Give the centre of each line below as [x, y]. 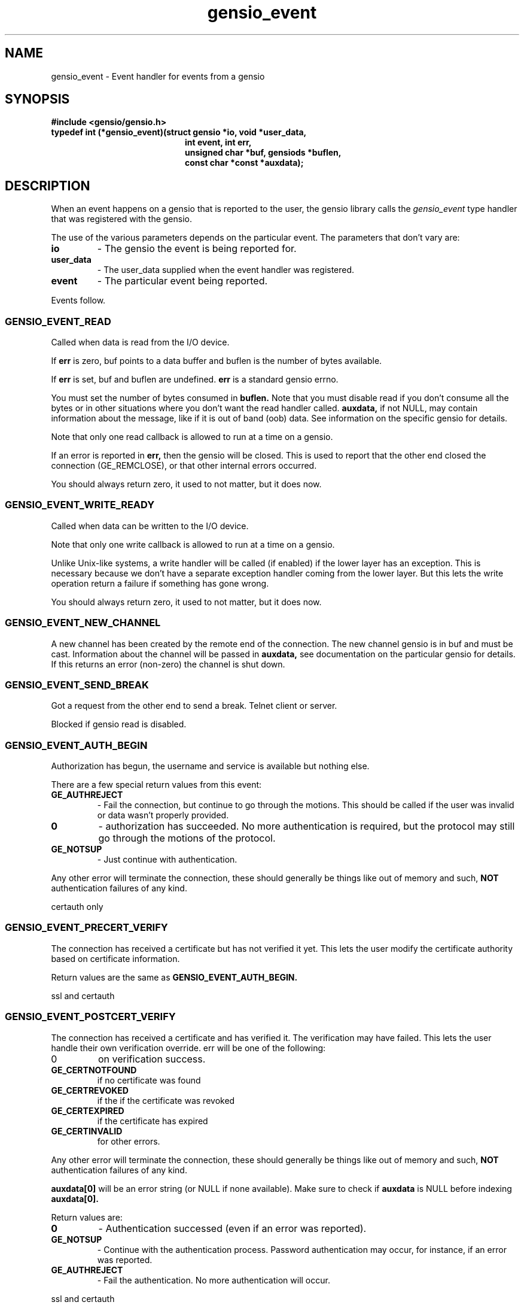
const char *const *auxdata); [244, 163]
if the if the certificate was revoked [166, 1100]
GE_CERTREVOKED [90, 1090]
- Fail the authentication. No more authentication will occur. [214, 1280]
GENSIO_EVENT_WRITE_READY [80, 505]
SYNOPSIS [37, 99]
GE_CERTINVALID [87, 1131]
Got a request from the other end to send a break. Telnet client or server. [194, 706]
